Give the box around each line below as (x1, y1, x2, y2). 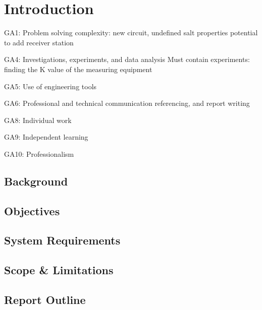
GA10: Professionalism (4, 148, 74, 159)
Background (4, 173, 68, 189)
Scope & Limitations (4, 262, 114, 278)
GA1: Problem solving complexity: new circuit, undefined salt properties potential (4, 27, 258, 38)
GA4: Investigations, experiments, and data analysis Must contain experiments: (4, 54, 250, 65)
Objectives (4, 203, 60, 218)
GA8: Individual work (4, 114, 72, 125)
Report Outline (4, 291, 86, 307)
